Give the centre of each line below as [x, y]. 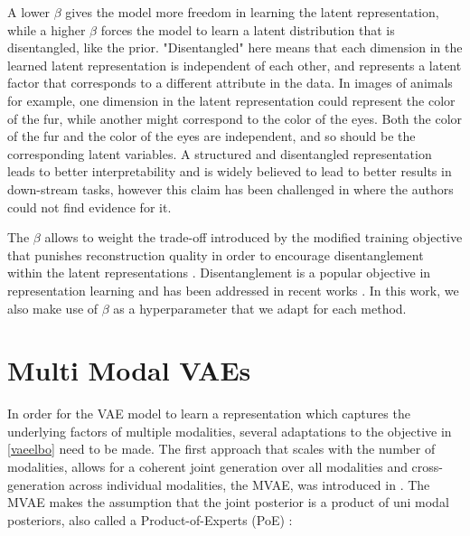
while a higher [47, 29]
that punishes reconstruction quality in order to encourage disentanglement [216, 254]
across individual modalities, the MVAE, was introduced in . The [249, 484]
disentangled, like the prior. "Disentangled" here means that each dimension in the [235, 47]
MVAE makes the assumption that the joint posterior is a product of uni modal [228, 502]
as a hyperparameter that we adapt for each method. [260, 308]
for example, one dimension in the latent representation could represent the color [231, 100]
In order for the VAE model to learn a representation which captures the [209, 414]
